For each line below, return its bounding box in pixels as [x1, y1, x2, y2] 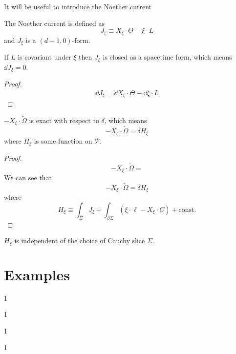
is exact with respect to [29, 115, 99, 125]
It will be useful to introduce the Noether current [4, 1, 152, 11]
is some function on [34, 136, 92, 146]
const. [178, 206, 196, 213]
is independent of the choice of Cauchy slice [14, 235, 145, 246]
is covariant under [18, 52, 71, 62]
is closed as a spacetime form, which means [103, 52, 232, 62]
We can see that [4, 172, 52, 182]
